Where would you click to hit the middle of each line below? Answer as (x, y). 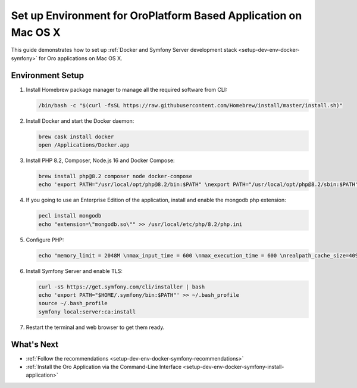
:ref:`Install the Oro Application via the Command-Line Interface (104, 367)
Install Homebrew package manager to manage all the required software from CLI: (126, 89)
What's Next (35, 344)
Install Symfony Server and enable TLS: (74, 271)
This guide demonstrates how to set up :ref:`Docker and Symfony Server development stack (124, 50)
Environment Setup (48, 75)
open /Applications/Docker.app (84, 145)
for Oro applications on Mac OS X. (81, 58)
